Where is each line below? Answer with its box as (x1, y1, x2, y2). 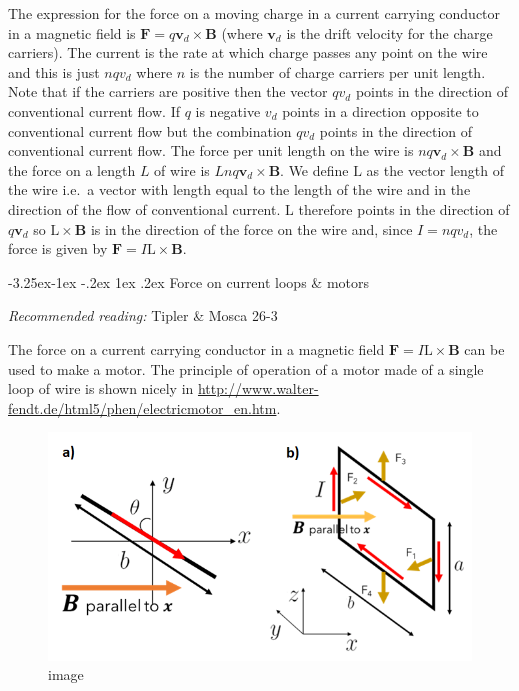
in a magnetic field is (8, 22, 136, 43)
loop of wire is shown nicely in (8, 378, 194, 399)
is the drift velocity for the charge (286, 22, 493, 43)
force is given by (8, 238, 108, 259)
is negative (195, 100, 261, 121)
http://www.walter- (197, 378, 319, 399)
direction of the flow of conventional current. (8, 198, 281, 219)
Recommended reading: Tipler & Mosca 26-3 (8, 305, 278, 326)
